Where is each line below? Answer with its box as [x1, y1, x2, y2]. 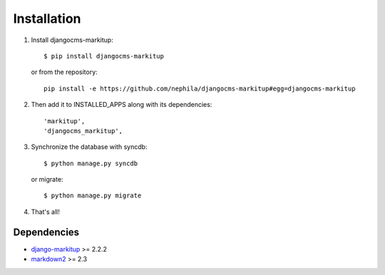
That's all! [31, 207, 60, 216]
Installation [13, 11, 81, 26]
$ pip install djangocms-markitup [43, 52, 164, 60]
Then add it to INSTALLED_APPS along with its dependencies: [31, 100, 212, 109]
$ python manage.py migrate [43, 192, 142, 199]
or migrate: [31, 175, 63, 184]
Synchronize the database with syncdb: [31, 142, 148, 151]
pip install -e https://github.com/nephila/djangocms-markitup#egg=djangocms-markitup [43, 84, 356, 93]
